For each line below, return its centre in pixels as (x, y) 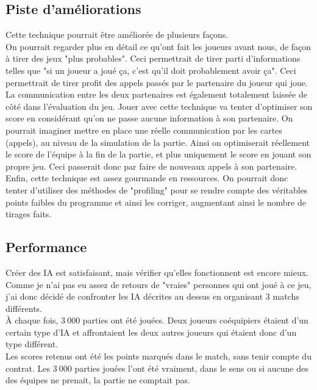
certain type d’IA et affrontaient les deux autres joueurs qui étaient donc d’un (151, 332)
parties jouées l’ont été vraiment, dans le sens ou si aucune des (191, 368)
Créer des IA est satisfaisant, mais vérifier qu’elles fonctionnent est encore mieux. (157, 272)
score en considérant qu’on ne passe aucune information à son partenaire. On (149, 118)
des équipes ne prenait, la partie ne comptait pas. (98, 380)
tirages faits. (29, 214)
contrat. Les (28, 368)
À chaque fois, (32, 320)
